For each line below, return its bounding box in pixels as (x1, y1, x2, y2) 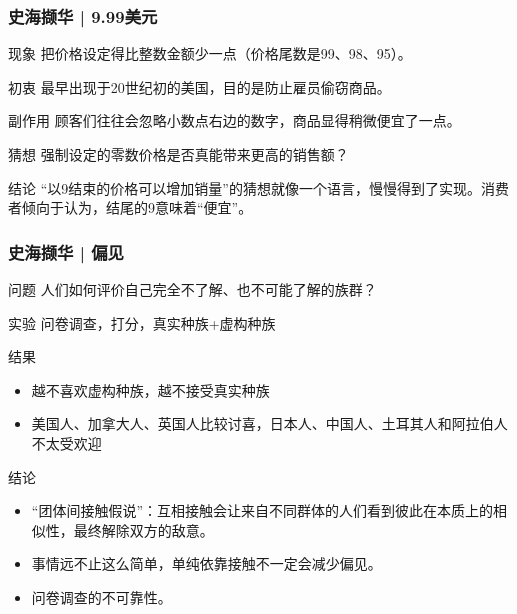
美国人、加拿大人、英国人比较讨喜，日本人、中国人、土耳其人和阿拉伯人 (31, 413, 508, 434)
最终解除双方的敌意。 (73, 519, 214, 540)
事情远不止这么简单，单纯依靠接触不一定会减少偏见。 (31, 553, 382, 574)
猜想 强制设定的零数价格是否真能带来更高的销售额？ (8, 144, 349, 164)
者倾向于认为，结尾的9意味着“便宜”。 (8, 197, 253, 218)
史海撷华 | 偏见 (8, 239, 124, 264)
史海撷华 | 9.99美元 (8, 3, 158, 28)
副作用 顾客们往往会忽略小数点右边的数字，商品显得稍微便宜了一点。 (8, 110, 461, 131)
